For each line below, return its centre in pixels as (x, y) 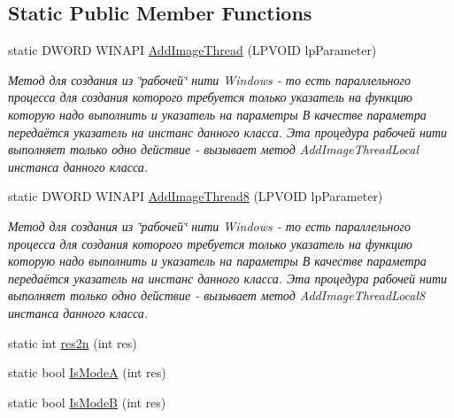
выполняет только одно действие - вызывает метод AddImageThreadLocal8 (217, 295)
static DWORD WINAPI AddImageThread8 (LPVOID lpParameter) (196, 196)
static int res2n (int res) (73, 342)
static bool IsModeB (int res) (87, 402)
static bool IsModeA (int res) (87, 372)
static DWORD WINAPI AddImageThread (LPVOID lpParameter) (192, 50)
